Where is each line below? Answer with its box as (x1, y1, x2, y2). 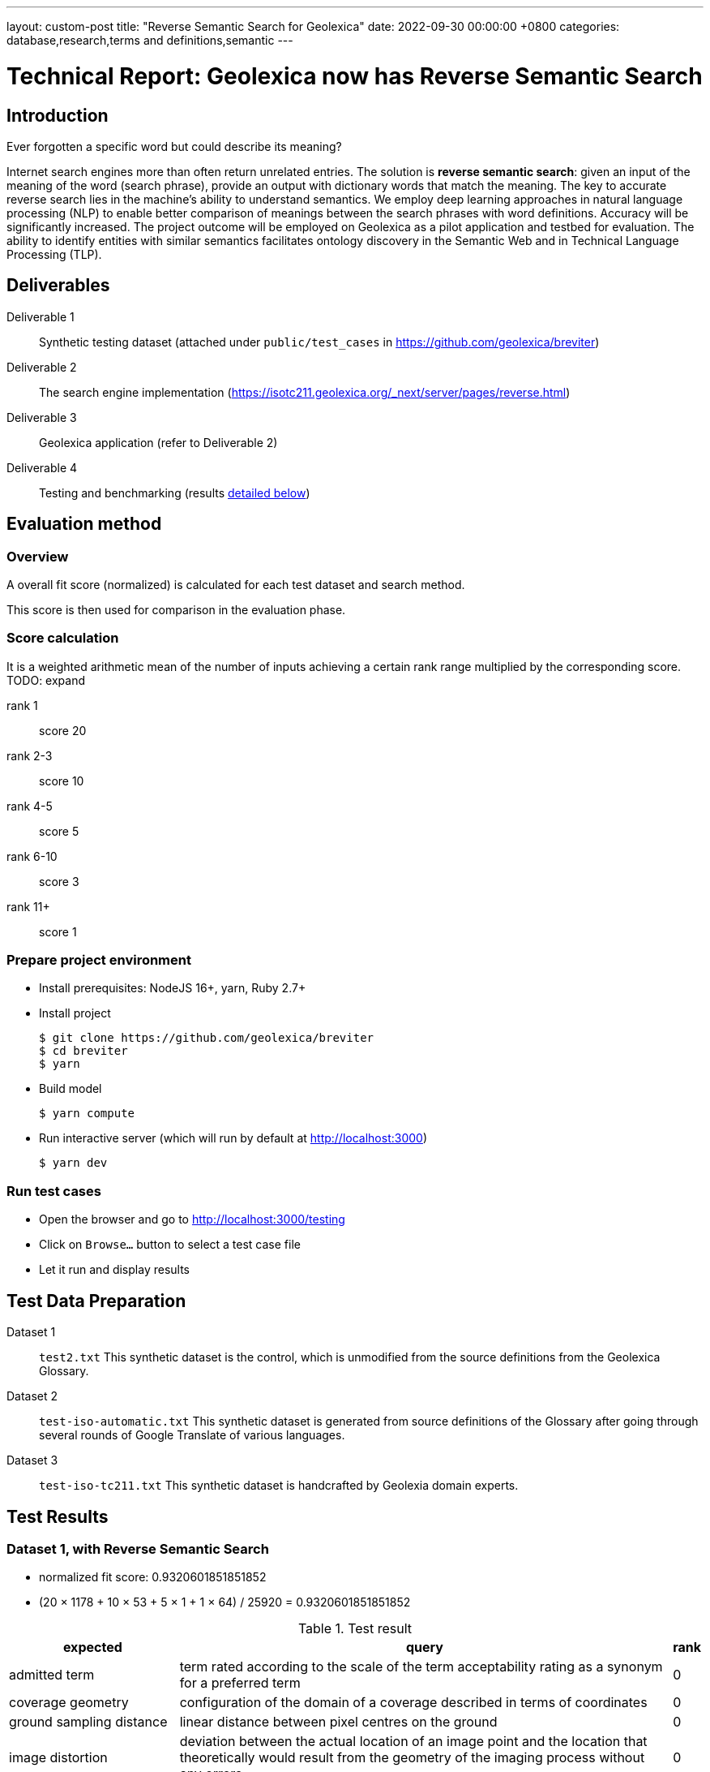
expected (62, 1639, 122, 1656)
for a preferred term (179, 1675, 301, 1692)
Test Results (6, 1506, 109, 1527)
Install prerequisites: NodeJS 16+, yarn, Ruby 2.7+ (39, 981, 306, 996)
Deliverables (6, 275, 110, 296)
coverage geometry (9, 1694, 129, 1711)
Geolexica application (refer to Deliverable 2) (39, 435, 278, 449)
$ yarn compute (39, 1107, 135, 1120)
